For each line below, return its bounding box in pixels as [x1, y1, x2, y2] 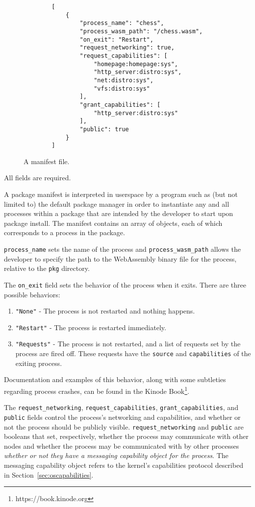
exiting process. [15, 358, 62, 368]
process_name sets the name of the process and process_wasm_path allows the [4, 243, 241, 254]
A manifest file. [24, 156, 70, 166]
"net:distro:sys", [94, 76, 153, 84]
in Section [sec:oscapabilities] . [4, 469, 94, 480]
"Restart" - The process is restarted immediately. [15, 322, 166, 332]
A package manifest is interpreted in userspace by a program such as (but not [4, 189, 238, 199]
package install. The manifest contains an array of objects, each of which [4, 217, 223, 228]
